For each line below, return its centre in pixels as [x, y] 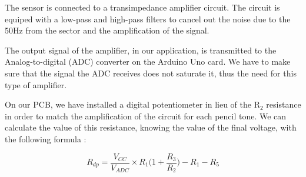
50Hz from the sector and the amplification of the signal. [107, 30]
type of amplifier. [36, 84]
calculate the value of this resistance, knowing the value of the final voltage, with [151, 127]
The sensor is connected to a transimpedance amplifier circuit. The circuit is [142, 7]
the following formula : [46, 138]
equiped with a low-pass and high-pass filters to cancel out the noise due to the [148, 19]
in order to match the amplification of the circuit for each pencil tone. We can [146, 116]
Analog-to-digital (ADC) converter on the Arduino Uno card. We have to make [148, 61]
